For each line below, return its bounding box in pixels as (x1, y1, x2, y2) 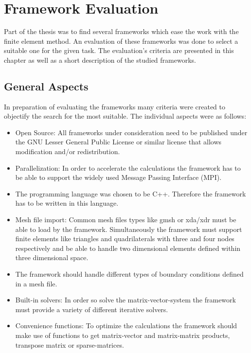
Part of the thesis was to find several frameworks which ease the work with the (4, 26, 239, 36)
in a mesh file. (15, 278, 57, 288)
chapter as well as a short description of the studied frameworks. (4, 54, 196, 65)
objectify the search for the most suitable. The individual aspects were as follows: (4, 111, 247, 121)
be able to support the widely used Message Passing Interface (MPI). (15, 172, 222, 182)
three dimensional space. (15, 252, 89, 263)
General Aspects (4, 78, 89, 93)
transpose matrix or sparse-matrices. (15, 339, 124, 350)
